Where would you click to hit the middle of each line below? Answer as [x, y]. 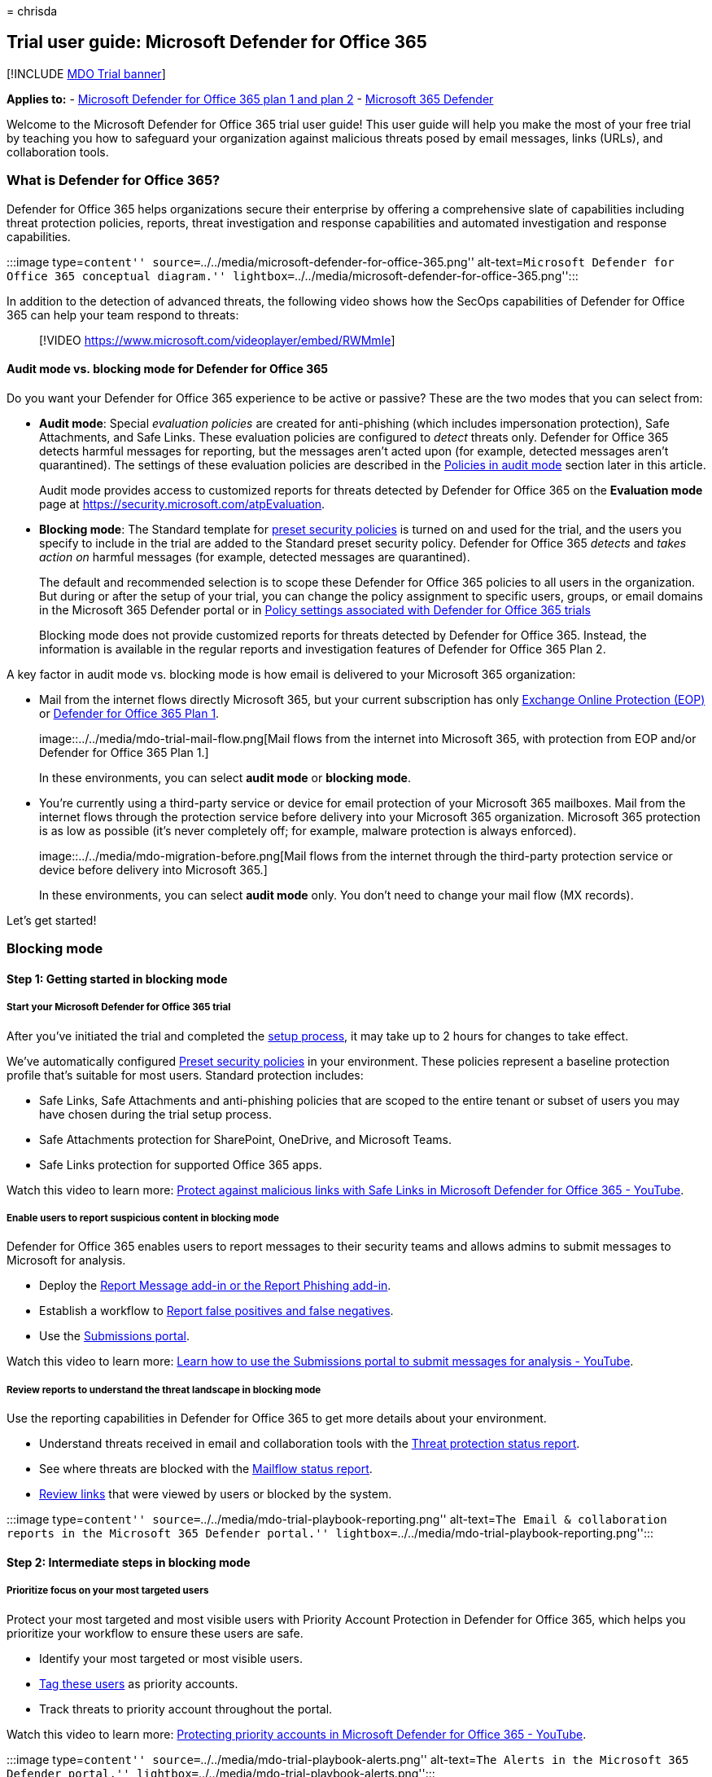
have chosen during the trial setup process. [155, 1114]
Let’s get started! [52, 920]
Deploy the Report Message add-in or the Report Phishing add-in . [215, 1286]
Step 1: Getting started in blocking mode [117, 979]
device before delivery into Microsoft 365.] [153, 869]
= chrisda [32, 11]
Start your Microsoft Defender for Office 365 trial [119, 1007]
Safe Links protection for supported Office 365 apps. [181, 1164]
